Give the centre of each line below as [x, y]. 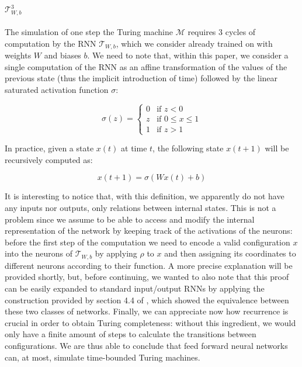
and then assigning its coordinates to [230, 253]
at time [134, 148]
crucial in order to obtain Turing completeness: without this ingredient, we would [150, 322]
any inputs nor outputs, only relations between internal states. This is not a [140, 207]
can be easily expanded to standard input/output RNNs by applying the [135, 288]
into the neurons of [39, 253]
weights [18, 55]
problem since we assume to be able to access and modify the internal [130, 219]
